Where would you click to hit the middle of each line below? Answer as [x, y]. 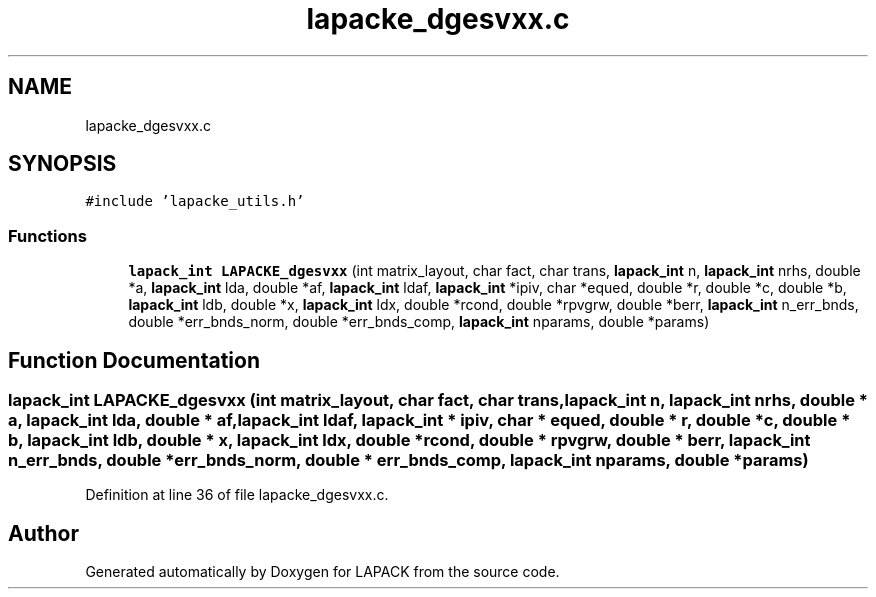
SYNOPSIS [62, 164]
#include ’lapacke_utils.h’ [195, 201]
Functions [47, 235]
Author [43, 533]
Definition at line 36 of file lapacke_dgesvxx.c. [237, 495]
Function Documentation [134, 360]
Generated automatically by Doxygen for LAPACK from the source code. [322, 572]
